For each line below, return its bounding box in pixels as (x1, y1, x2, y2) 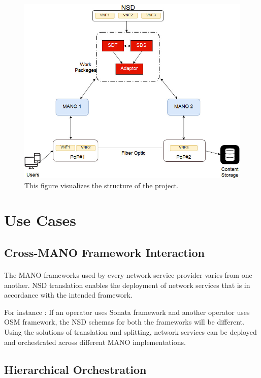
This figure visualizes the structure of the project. (24, 180, 179, 190)
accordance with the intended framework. (4, 289, 133, 300)
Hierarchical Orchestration (4, 361, 147, 377)
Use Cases (4, 210, 77, 230)
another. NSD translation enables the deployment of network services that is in (4, 279, 250, 290)
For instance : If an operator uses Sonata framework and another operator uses (4, 306, 250, 317)
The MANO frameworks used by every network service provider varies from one (4, 270, 252, 280)
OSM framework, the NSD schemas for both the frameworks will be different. (4, 316, 245, 327)
